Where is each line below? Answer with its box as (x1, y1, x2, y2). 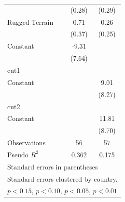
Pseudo (7, 149, 28, 159)
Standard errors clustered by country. (7, 173, 118, 184)
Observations (7, 137, 46, 148)
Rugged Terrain (7, 17, 54, 27)
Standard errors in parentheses (7, 161, 98, 171)
